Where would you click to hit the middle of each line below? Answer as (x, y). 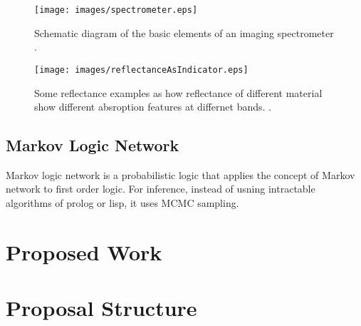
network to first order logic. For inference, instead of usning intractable (161, 189)
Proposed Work (84, 251)
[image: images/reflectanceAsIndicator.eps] (141, 70)
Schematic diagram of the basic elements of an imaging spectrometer (184, 32)
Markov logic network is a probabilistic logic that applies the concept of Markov (180, 174)
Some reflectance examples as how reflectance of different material (178, 92)
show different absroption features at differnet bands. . (153, 107)
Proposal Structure (101, 308)
